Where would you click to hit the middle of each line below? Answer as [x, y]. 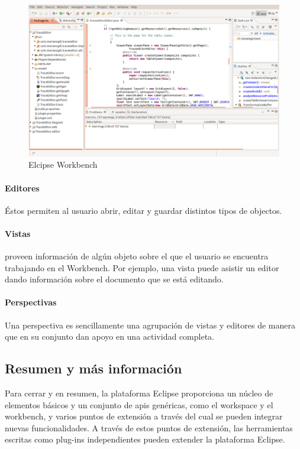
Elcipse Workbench [63, 165]
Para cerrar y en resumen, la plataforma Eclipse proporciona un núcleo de [139, 393]
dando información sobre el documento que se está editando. [114, 279]
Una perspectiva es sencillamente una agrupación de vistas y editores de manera [150, 325]
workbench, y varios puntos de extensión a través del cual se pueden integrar [144, 416]
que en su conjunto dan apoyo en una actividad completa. [109, 336]
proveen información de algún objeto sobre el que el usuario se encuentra [137, 256]
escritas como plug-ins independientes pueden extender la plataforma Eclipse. [145, 439]
